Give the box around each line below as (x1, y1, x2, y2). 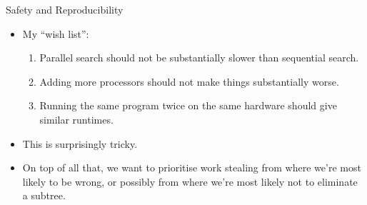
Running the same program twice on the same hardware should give (39, 98, 337, 113)
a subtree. (22, 188, 66, 203)
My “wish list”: (22, 26, 89, 41)
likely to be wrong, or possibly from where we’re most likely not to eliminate (22, 174, 358, 189)
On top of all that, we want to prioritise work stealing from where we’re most (22, 160, 361, 175)
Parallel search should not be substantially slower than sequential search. (39, 50, 359, 65)
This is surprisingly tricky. (22, 136, 138, 151)
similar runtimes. (39, 111, 114, 126)
